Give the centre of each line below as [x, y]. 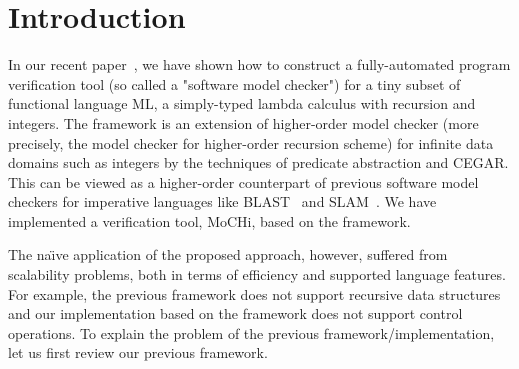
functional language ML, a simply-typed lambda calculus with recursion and [242, 103]
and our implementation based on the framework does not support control [235, 313]
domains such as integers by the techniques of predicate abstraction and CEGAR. [258, 162]
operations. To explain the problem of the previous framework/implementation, [251, 332]
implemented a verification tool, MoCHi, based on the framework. [209, 220]
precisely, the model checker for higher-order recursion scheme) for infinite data [251, 142]
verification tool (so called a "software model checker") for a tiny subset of [234, 83]
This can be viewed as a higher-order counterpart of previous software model [243, 181]
